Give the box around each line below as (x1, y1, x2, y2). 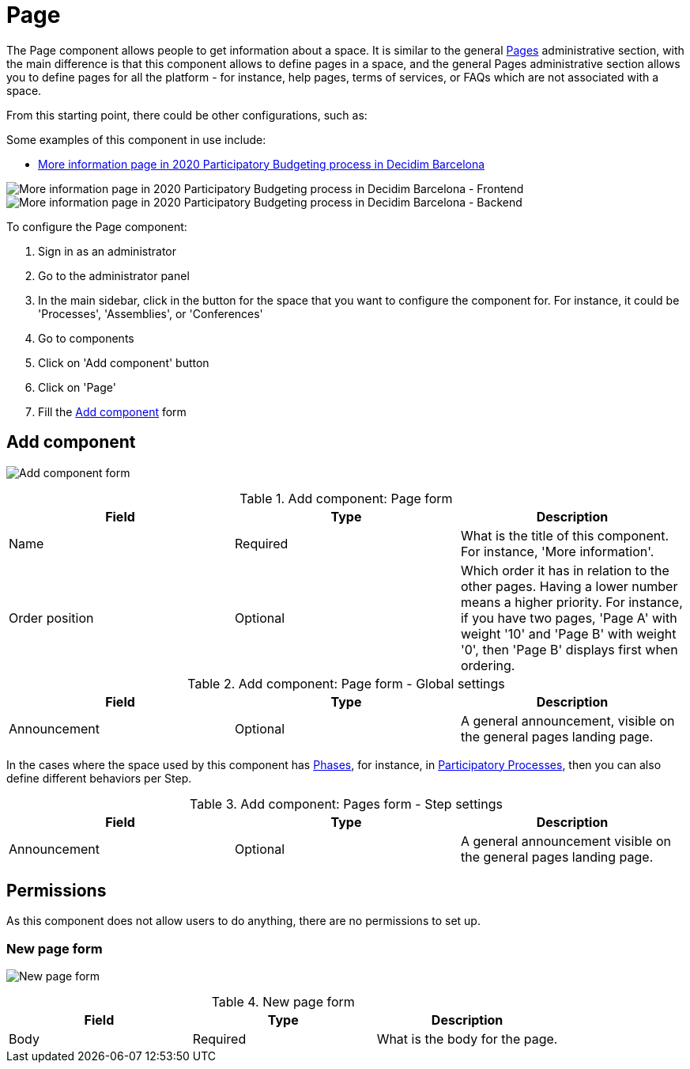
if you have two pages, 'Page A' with (460, 609, 677, 626)
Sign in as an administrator (38, 244, 176, 258)
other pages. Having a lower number (460, 578, 678, 594)
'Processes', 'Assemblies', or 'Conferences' (38, 306, 263, 320)
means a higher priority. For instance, (460, 593, 683, 610)
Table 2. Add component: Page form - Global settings (187, 675, 505, 692)
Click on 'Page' (38, 380, 116, 394)
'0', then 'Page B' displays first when (460, 641, 678, 658)
